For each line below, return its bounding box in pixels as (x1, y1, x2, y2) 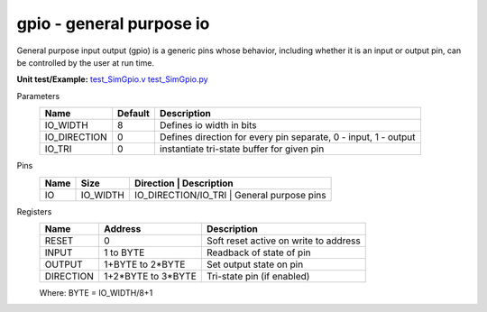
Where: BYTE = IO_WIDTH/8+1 (39, 287, 153, 298)
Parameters (16, 90, 60, 101)
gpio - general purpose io (16, 14, 210, 33)
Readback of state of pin (206, 246, 311, 259)
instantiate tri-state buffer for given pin (159, 142, 325, 155)
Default (117, 107, 151, 120)
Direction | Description (133, 177, 234, 189)
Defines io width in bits (159, 119, 257, 132)
